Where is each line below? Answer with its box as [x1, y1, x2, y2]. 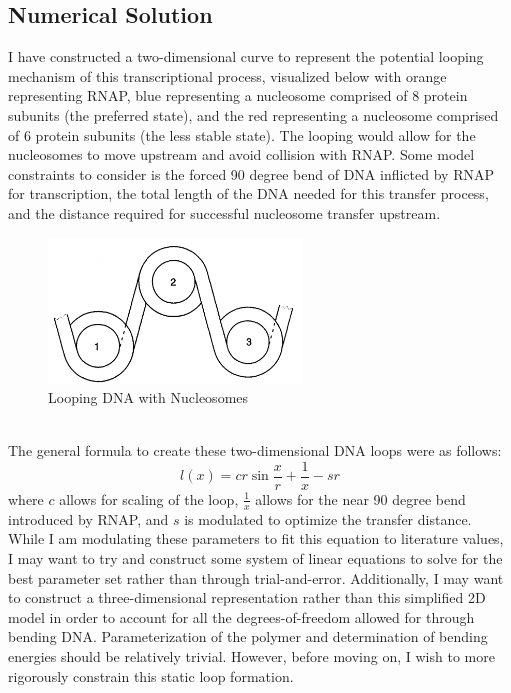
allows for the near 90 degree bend [255, 488, 466, 509]
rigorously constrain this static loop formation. [8, 665, 294, 686]
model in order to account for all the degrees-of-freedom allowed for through [8, 606, 475, 627]
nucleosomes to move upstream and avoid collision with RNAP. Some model [8, 144, 475, 165]
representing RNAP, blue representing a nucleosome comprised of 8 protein [8, 85, 468, 106]
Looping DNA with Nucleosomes [48, 387, 249, 408]
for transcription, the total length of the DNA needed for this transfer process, [8, 183, 489, 204]
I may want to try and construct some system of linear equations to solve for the [8, 547, 503, 568]
